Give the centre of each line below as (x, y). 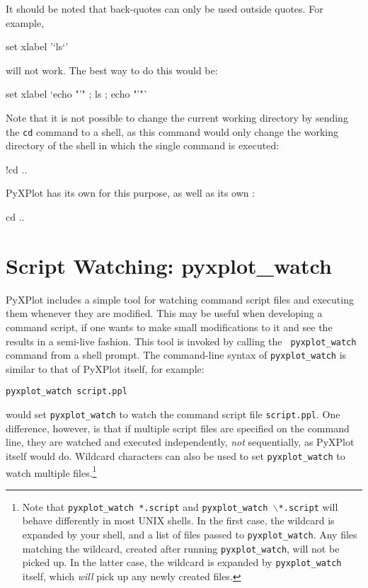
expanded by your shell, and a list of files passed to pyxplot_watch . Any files (190, 535)
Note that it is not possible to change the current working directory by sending (177, 117)
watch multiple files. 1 (51, 471)
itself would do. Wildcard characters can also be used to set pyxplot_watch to (176, 455)
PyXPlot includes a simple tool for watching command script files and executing (180, 299)
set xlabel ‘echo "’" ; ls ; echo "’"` (77, 94)
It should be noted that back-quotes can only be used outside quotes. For (165, 8)
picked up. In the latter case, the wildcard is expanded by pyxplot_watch (182, 562)
